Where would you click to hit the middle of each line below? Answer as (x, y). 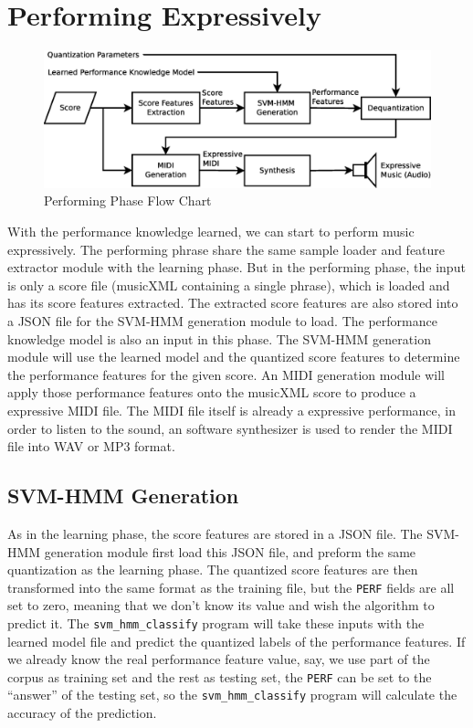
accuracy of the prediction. (82, 713)
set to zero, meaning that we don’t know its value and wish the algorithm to (221, 605)
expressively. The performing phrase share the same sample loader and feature (226, 249)
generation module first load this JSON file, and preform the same (230, 551)
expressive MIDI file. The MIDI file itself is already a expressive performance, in (232, 410)
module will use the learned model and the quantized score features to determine (234, 357)
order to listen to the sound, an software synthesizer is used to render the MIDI (230, 428)
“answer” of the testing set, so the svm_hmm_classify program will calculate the (232, 695)
